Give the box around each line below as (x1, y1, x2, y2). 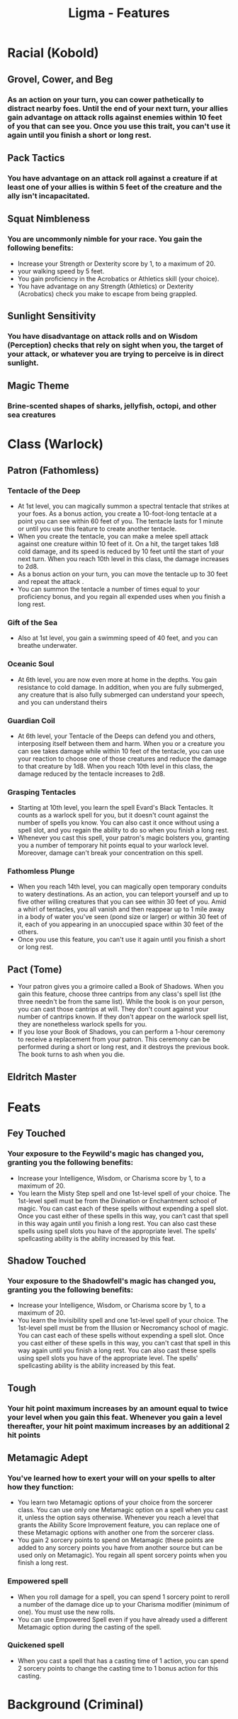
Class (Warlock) (7, 436, 104, 452)
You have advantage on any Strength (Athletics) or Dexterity (17, 282, 193, 291)
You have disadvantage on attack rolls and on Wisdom (7, 331, 198, 341)
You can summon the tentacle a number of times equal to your (17, 585, 200, 593)
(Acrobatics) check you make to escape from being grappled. (17, 289, 198, 298)
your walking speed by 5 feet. (17, 266, 105, 275)
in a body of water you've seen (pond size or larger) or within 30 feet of (17, 913, 227, 921)
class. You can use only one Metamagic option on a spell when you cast (17, 1506, 228, 1514)
